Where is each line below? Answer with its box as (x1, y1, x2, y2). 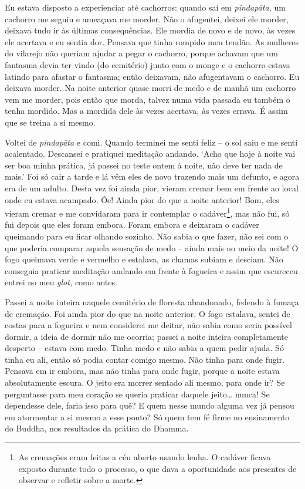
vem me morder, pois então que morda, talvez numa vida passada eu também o (5, 93, 290, 105)
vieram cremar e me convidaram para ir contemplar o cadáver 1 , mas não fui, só (5, 205, 290, 219)
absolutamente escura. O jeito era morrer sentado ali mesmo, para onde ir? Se (5, 376, 285, 389)
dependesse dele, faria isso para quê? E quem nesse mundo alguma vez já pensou (5, 399, 294, 412)
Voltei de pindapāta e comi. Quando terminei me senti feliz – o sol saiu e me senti (5, 136, 298, 148)
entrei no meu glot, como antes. (5, 276, 117, 288)
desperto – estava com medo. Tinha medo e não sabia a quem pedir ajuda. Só (5, 342, 284, 354)
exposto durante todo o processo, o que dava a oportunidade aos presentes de (18, 462, 297, 474)
